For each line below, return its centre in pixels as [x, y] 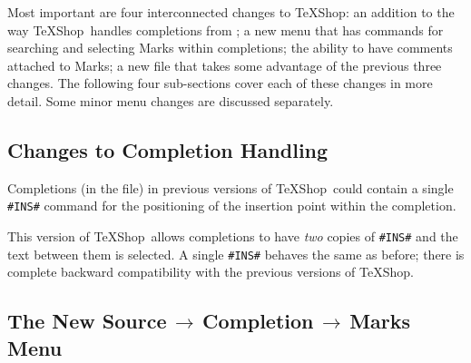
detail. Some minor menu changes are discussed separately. [171, 100]
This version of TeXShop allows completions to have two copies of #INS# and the [233, 236]
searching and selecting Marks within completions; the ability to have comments [230, 48]
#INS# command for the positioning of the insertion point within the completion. [232, 206]
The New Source [87, 321]
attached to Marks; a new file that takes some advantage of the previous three [225, 65]
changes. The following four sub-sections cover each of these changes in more [220, 83]
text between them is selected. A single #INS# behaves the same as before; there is [236, 254]
